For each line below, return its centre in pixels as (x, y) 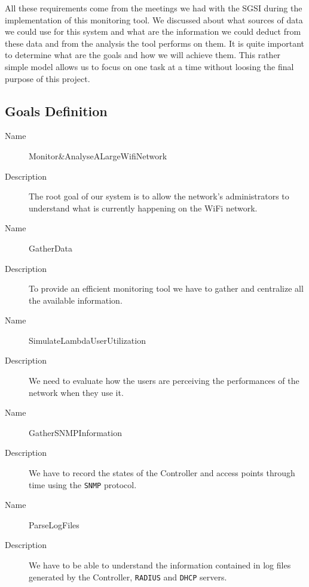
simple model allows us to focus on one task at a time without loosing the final (149, 66)
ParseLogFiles (54, 524)
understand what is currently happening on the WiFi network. (143, 208)
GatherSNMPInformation (75, 432)
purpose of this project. (48, 78)
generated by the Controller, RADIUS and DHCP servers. (128, 577)
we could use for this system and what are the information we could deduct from (153, 31)
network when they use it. (76, 392)
